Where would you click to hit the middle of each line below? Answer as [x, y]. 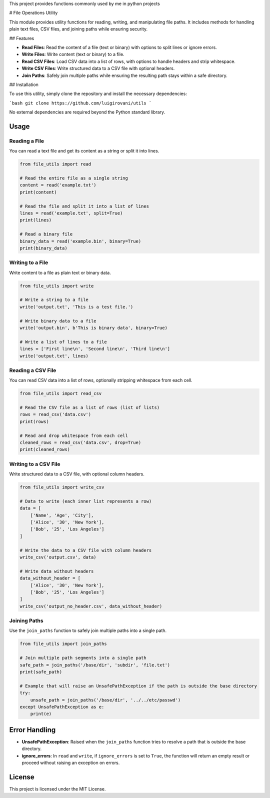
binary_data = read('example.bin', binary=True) [80, 241]
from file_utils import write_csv [62, 487]
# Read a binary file [46, 234]
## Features [22, 38]
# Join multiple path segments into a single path [83, 658]
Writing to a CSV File [35, 464]
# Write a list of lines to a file [63, 342]
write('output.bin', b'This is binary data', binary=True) [93, 328]
